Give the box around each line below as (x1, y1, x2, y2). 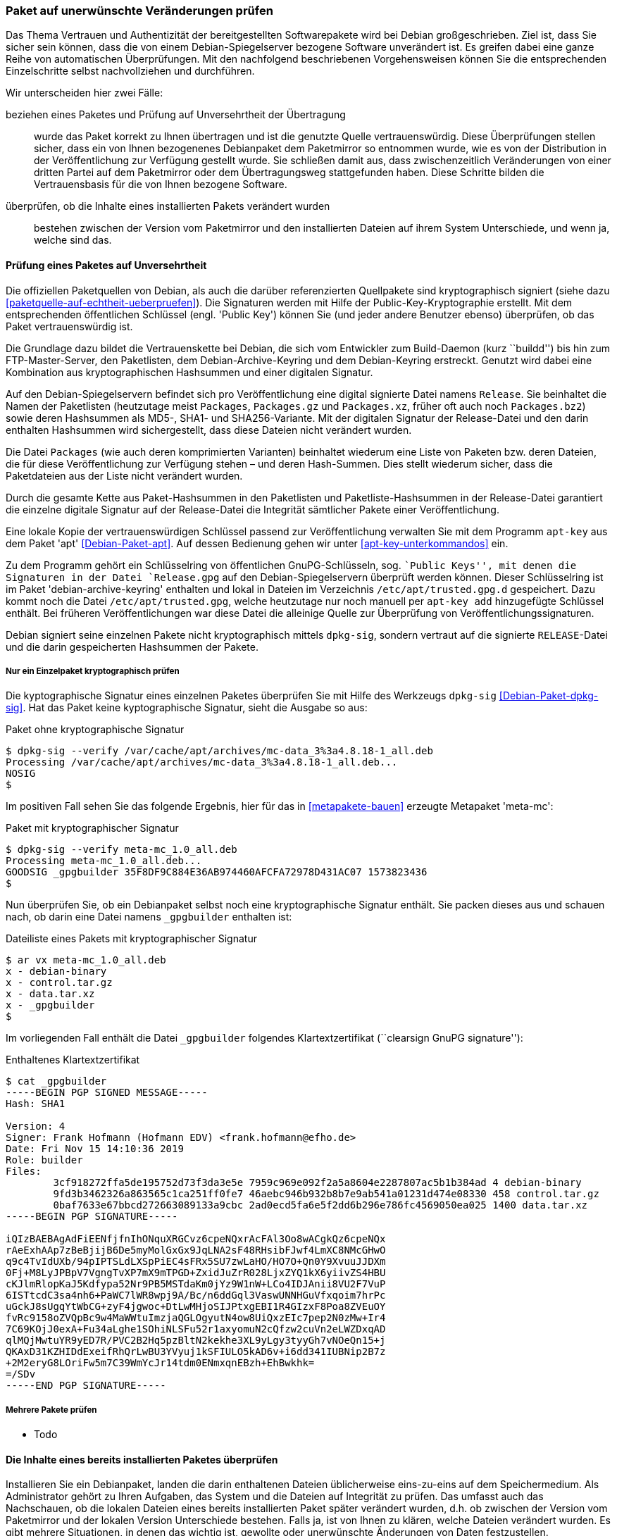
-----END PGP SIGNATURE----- (6, 1380, 166, 1392)
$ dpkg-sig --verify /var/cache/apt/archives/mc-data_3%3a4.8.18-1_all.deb (6, 745, 433, 757)
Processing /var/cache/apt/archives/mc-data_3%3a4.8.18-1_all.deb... (6, 756, 398, 768)
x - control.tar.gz (6, 977, 113, 989)
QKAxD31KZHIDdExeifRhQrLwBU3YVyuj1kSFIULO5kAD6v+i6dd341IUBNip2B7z (6, 1346, 386, 1358)
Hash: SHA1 (6, 1098, 66, 1110)
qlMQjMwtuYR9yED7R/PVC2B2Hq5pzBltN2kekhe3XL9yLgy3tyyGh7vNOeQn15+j (6, 1335, 386, 1347)
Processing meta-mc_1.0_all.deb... (6, 855, 202, 867)
